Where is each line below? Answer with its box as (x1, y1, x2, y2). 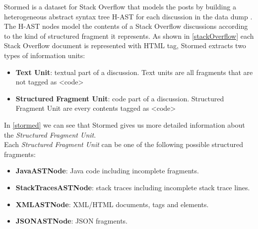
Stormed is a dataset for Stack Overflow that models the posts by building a (4, 1, 236, 11)
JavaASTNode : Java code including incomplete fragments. (15, 165, 199, 176)
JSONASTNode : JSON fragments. (15, 216, 128, 226)
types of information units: (4, 50, 85, 60)
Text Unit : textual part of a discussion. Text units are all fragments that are (15, 67, 253, 77)
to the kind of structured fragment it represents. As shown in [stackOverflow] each (4, 30, 254, 41)
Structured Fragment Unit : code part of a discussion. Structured (15, 93, 224, 103)
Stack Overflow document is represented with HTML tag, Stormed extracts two (4, 40, 246, 51)
